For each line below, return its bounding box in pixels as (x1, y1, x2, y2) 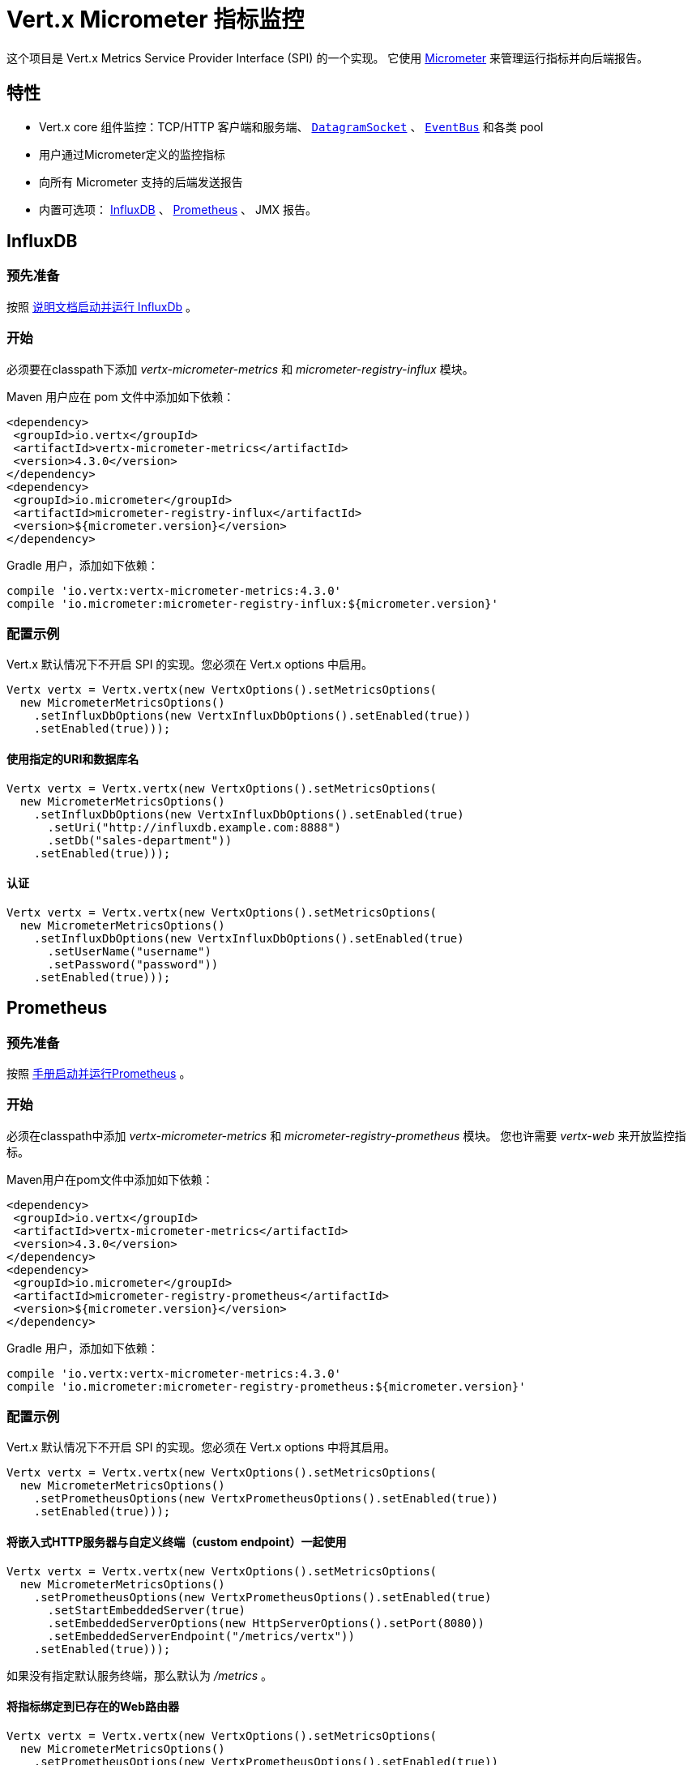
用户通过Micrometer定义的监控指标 (39, 147, 225, 161)
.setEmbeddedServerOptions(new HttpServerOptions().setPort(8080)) (47, 1616, 485, 1630)
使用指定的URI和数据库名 (6, 751, 139, 766)
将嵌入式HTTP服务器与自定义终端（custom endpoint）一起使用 (6, 1535, 347, 1549)
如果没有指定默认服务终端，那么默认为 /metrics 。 (6, 1668, 273, 1682)
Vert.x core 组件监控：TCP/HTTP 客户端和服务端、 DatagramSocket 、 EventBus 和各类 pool (39, 119, 544, 134)
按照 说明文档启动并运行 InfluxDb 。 (6, 299, 198, 314)
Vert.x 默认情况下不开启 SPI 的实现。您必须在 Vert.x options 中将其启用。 (6, 1440, 396, 1455)
